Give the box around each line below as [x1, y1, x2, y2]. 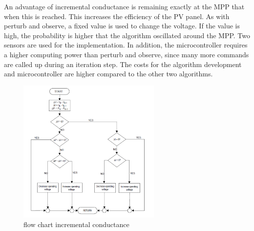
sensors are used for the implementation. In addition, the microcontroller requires [4, 40, 248, 50]
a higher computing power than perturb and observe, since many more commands [4, 49, 249, 59]
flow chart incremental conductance [23, 219, 129, 230]
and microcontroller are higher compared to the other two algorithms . [4, 69, 213, 79]
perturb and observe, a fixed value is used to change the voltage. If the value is [4, 21, 240, 31]
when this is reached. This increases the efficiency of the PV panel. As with [4, 11, 230, 21]
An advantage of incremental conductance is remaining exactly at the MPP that [4, 1, 245, 11]
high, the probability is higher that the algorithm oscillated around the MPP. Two [4, 30, 250, 40]
